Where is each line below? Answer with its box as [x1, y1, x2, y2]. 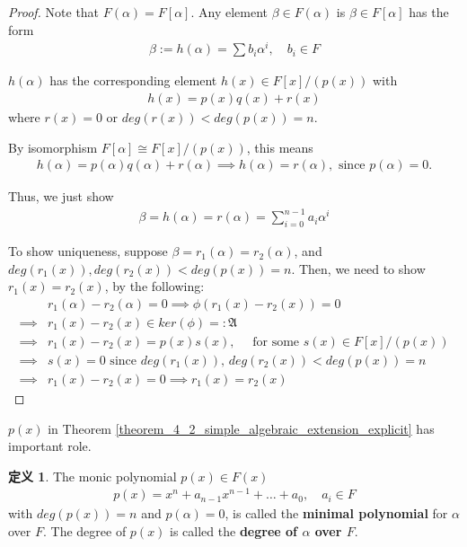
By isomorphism [8, 137, 98, 156]
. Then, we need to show [291, 259, 426, 278]
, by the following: [104, 277, 205, 296]
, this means [246, 137, 313, 156]
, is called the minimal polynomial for [225, 504, 448, 523]
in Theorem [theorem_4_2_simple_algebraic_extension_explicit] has [48, 419, 435, 437]
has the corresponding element [49, 71, 217, 90]
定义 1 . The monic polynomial [8, 466, 177, 485]
